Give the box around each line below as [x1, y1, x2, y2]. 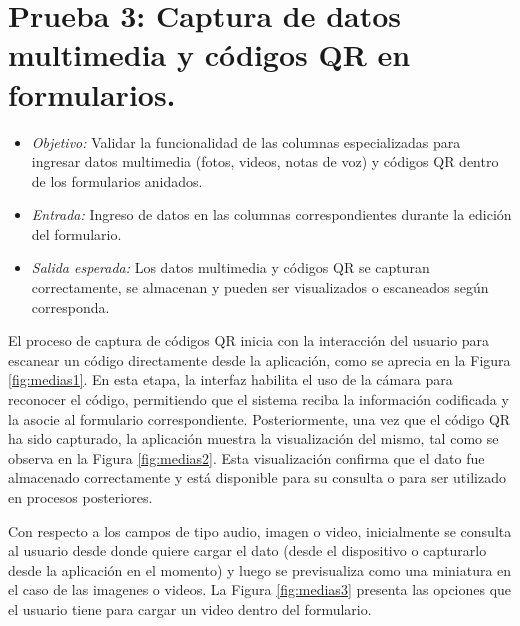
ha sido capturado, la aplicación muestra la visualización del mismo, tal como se [8, 428, 499, 449]
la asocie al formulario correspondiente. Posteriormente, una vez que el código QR [8, 408, 511, 429]
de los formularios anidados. [31, 170, 203, 191]
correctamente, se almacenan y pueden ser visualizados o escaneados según [31, 277, 489, 298]
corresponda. [31, 296, 110, 317]
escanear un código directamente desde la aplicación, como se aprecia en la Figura [8, 349, 511, 370]
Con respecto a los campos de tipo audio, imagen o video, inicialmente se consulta [8, 520, 512, 541]
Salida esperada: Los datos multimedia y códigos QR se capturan [31, 257, 430, 278]
